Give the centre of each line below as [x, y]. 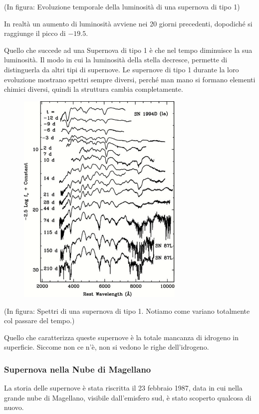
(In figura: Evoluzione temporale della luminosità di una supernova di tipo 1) [122, 6]
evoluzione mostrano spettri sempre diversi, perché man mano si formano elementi [130, 79]
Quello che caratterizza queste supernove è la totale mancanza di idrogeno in [122, 337]
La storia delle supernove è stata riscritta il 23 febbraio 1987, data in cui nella [123, 388]
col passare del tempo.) [39, 320]
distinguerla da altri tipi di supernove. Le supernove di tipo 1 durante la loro [122, 69]
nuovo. [14, 407]
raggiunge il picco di [35, 33]
